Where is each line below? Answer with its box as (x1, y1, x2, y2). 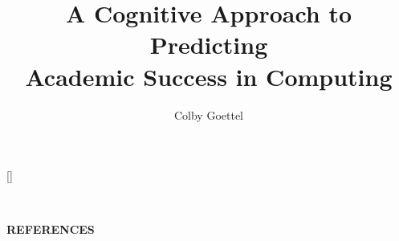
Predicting (149, 28, 268, 61)
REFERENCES (6, 221, 95, 238)
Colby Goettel (173, 106, 244, 123)
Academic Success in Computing (25, 59, 393, 92)
